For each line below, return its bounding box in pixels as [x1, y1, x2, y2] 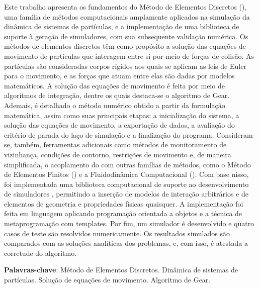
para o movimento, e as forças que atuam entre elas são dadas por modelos [4, 70, 235, 81]
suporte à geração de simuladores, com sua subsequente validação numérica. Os [4, 31, 248, 41]
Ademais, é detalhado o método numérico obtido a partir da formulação [4, 100, 225, 110]
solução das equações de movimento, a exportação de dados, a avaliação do [4, 120, 235, 130]
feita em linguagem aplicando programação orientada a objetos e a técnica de [4, 208, 242, 219]
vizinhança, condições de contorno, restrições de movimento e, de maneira [4, 149, 231, 159]
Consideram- [216, 129, 255, 140]
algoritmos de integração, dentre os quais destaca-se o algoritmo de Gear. [4, 90, 230, 101]
